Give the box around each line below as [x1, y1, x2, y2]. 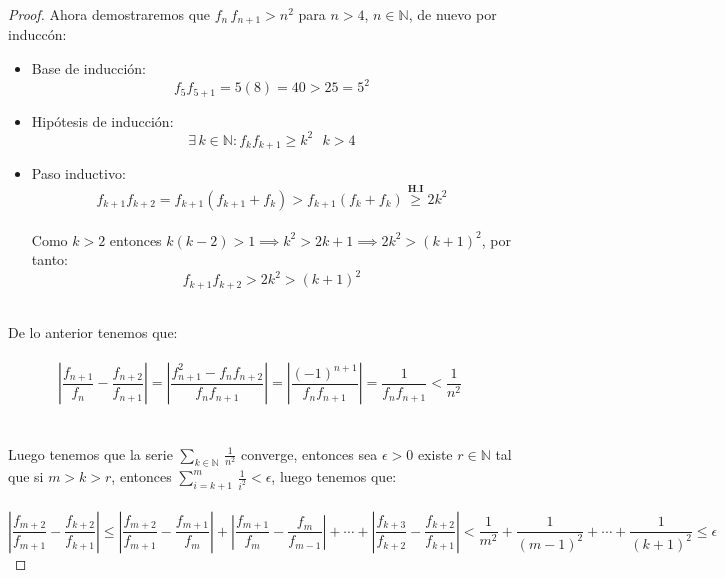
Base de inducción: [31, 58, 147, 79]
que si [8, 466, 44, 487]
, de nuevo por [408, 4, 497, 24]
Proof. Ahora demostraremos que [8, 4, 211, 24]
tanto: [31, 249, 68, 270]
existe [417, 443, 453, 464]
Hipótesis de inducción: [31, 110, 174, 131]
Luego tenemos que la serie [8, 443, 173, 464]
